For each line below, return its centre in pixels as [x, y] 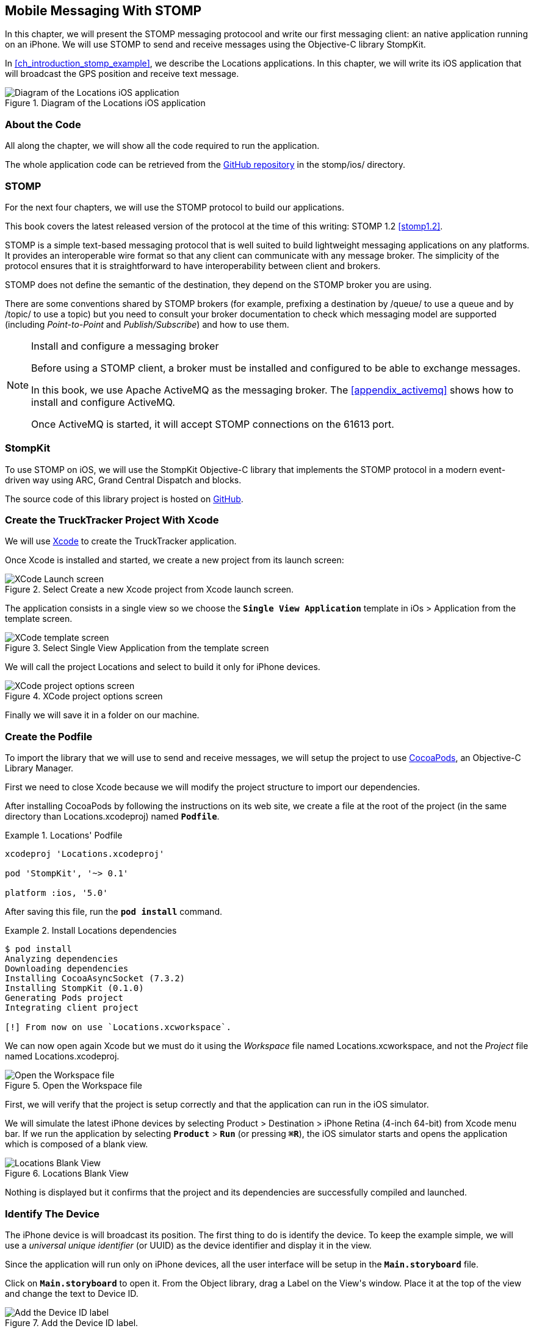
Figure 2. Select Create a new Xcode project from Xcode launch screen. [150, 590]
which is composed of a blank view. [77, 1144]
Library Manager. [39, 768]
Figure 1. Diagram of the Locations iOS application [105, 103]
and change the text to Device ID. [72, 1293]
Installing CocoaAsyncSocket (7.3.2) [95, 979]
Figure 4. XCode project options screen [84, 696]
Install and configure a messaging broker [125, 346]
